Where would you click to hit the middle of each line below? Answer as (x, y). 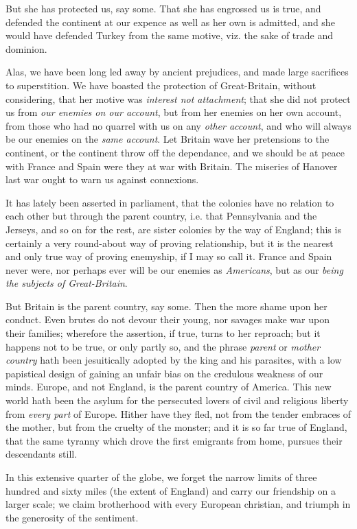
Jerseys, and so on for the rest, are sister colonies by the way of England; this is (173, 229)
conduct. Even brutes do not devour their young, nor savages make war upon (168, 319)
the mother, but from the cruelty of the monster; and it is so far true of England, (176, 427)
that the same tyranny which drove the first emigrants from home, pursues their (174, 440)
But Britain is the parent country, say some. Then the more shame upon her (166, 306)
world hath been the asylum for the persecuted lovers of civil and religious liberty (177, 400)
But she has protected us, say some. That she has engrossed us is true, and (163, 8)
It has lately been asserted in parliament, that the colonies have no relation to (170, 202)
